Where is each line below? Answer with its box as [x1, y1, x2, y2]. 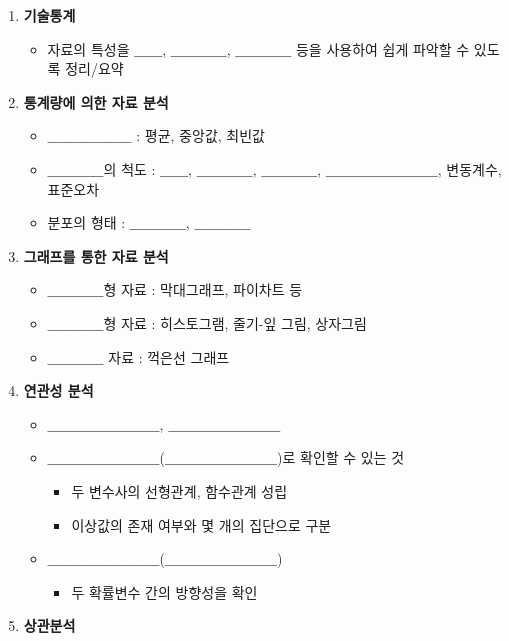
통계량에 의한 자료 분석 [23, 91, 169, 112]
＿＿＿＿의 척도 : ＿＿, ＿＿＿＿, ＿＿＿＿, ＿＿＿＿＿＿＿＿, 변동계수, [47, 158, 502, 179]
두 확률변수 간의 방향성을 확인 [71, 581, 258, 602]
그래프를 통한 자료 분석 [23, 245, 169, 266]
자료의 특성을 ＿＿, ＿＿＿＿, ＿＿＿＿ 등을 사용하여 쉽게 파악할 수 [47, 38, 470, 59]
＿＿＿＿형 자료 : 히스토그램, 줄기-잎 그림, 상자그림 [47, 312, 367, 333]
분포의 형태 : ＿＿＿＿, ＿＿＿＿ [47, 212, 251, 233]
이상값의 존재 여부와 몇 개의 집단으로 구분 [71, 514, 332, 535]
